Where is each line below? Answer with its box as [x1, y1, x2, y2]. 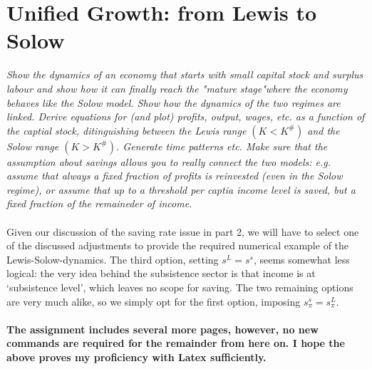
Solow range [6, 138, 59, 153]
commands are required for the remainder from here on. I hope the [6, 336, 345, 350]
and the [307, 123, 340, 137]
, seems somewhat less [253, 251, 350, 266]
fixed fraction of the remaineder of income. [6, 196, 192, 211]
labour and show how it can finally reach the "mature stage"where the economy [6, 80, 348, 95]
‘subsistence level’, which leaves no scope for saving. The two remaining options [6, 280, 353, 295]
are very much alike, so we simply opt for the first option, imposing [6, 293, 301, 308]
